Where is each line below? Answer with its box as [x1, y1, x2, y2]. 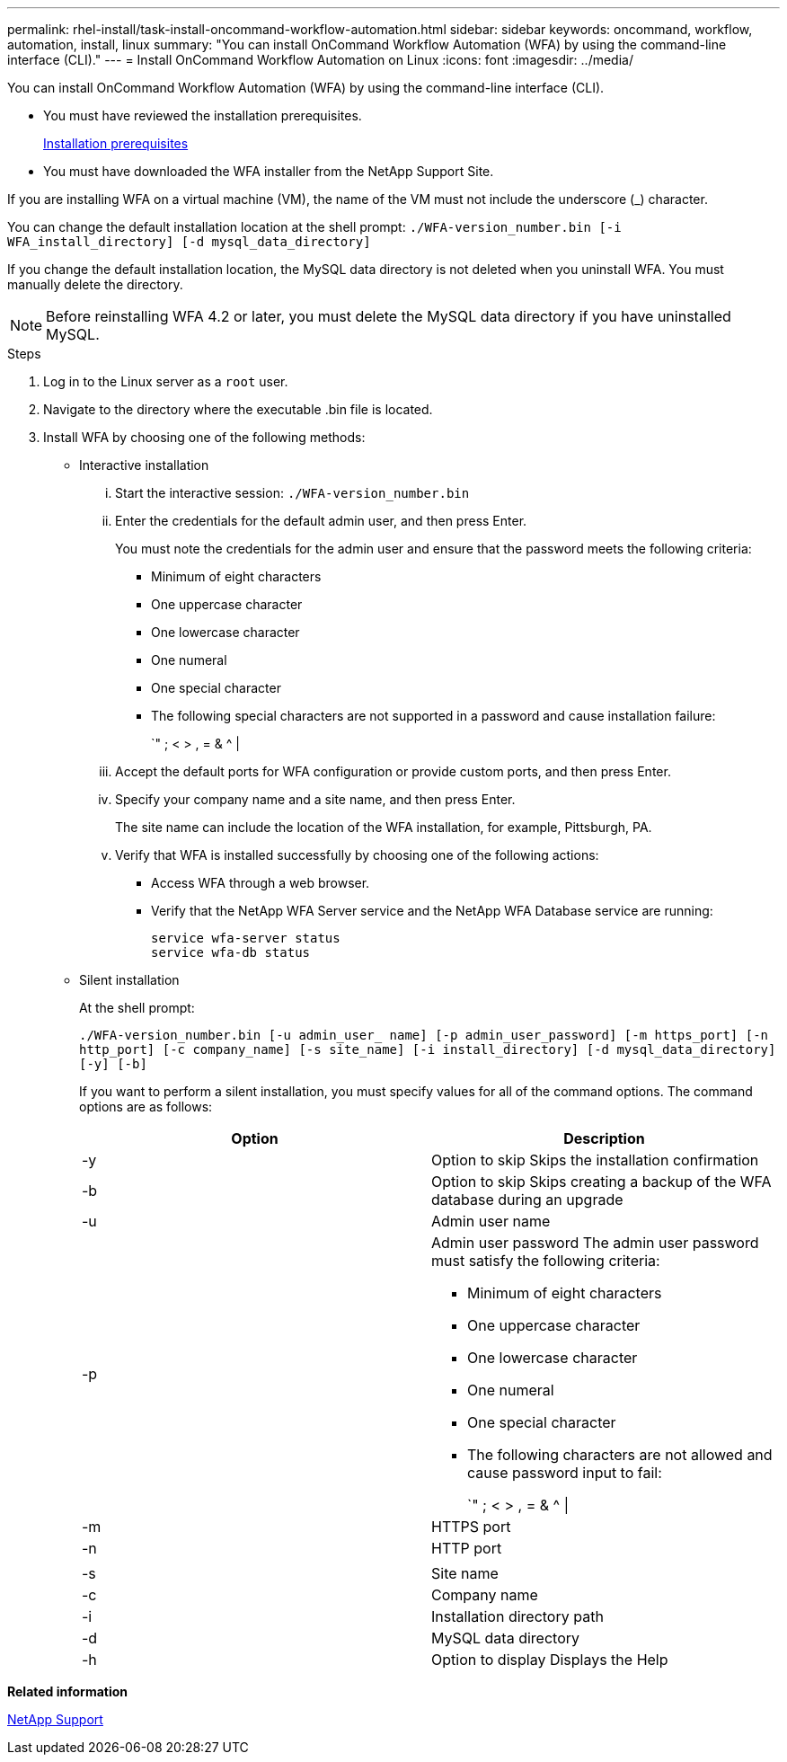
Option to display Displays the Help [431, 1651, 668, 1669]
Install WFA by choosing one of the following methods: [43, 429, 366, 445]
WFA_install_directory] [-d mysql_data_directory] [7, 235, 371, 249]
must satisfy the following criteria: [431, 1252, 660, 1270]
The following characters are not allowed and [467, 1446, 773, 1464]
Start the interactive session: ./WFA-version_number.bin [115, 485, 470, 500]
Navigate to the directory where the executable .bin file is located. [43, 402, 433, 417]
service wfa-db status [151, 945, 311, 960]
